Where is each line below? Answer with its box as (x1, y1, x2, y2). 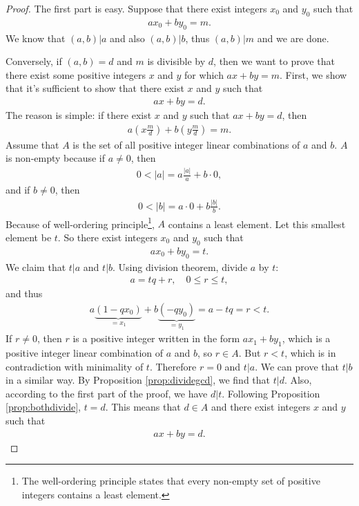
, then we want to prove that (213, 54, 335, 68)
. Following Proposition (222, 386, 320, 400)
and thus (6, 286, 43, 301)
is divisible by (147, 54, 206, 68)
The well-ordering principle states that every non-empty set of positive (21, 474, 320, 488)
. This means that (105, 400, 181, 414)
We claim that (6, 259, 66, 274)
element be (6, 230, 52, 245)
